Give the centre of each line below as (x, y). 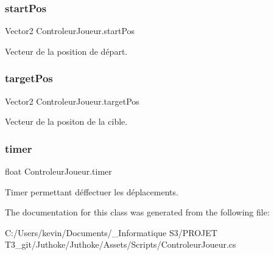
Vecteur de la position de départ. (66, 51)
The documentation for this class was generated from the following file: (137, 212)
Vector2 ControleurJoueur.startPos (70, 31)
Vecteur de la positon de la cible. (66, 121)
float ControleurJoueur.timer (58, 171)
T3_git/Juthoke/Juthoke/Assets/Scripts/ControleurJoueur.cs (121, 244)
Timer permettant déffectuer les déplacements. (92, 191)
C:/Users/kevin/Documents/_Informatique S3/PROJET (111, 232)
